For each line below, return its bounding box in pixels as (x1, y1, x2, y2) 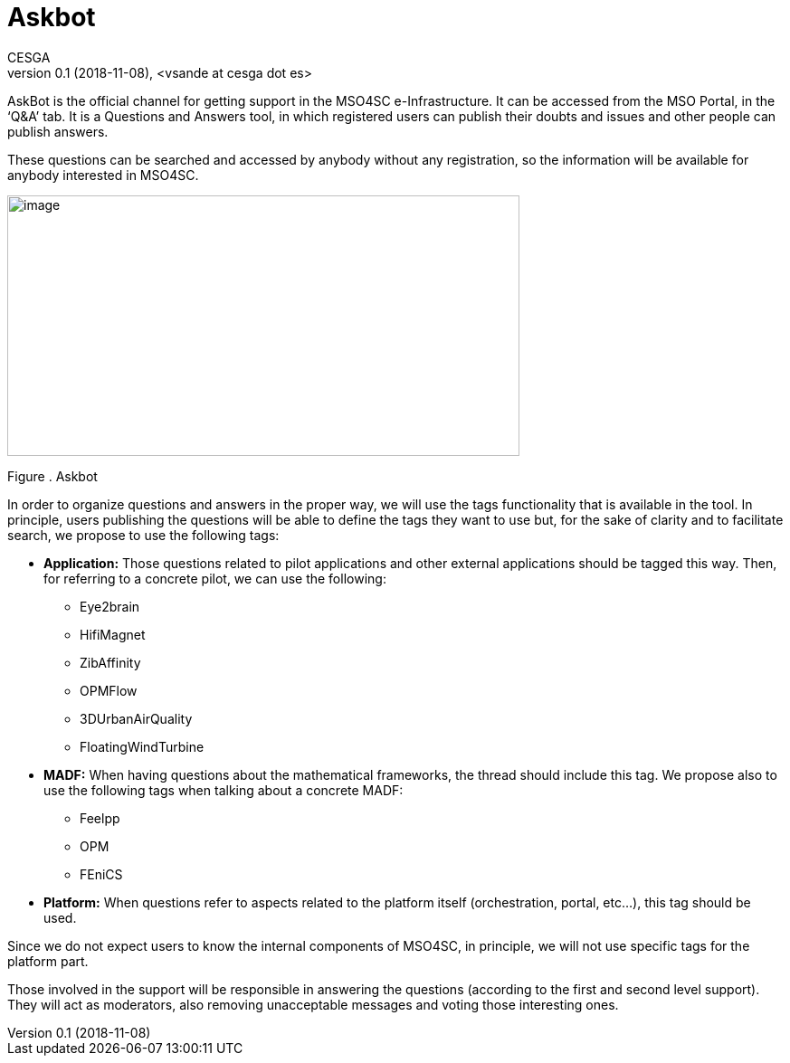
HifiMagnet (80, 626, 146, 642)
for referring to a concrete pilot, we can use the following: (43, 570, 386, 586)
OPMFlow (80, 682, 138, 698)
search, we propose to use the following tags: (7, 527, 280, 543)
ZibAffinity (80, 654, 141, 670)
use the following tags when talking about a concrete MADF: (43, 782, 404, 798)
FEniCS (80, 866, 123, 882)
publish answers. (7, 123, 109, 139)
